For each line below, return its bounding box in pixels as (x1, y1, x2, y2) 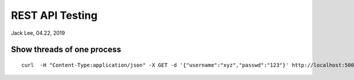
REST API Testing (11, 9, 98, 22)
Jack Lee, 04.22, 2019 (11, 29, 65, 36)
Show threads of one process (11, 45, 122, 55)
